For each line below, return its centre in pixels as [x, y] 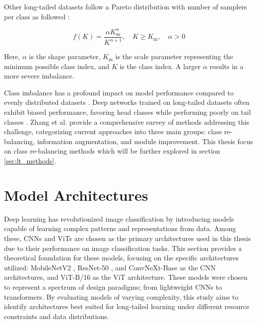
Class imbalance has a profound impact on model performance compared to [119, 92]
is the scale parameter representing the [174, 56]
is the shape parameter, [65, 56]
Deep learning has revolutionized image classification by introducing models [119, 218]
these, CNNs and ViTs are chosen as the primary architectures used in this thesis [128, 238]
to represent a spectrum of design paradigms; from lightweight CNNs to [113, 286]
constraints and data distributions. [57, 316]
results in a [226, 66]
